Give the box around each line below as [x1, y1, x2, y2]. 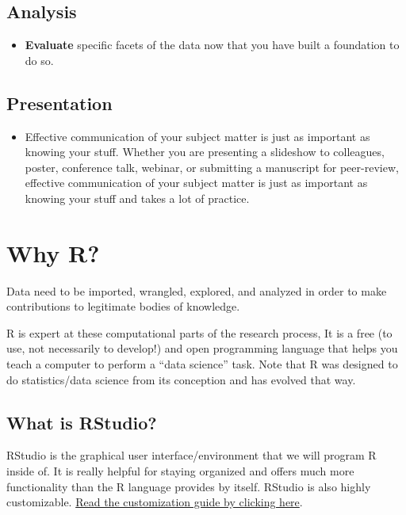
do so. [25, 51, 54, 68]
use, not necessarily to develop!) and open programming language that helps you [6, 340, 398, 357]
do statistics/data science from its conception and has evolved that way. [6, 371, 356, 387]
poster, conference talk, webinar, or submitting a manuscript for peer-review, [25, 158, 399, 175]
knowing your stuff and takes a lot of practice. [25, 189, 250, 206]
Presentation [6, 90, 113, 115]
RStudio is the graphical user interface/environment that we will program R [6, 447, 377, 463]
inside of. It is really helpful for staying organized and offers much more [6, 463, 354, 479]
